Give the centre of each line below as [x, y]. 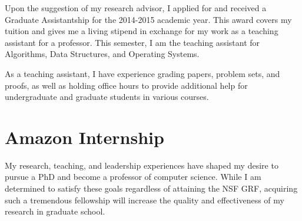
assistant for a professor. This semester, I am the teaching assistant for [132, 42]
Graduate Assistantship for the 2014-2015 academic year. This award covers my [148, 19]
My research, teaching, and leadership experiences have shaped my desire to [142, 165]
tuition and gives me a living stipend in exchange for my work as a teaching [142, 31]
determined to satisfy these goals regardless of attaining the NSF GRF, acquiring [151, 188]
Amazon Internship [84, 137]
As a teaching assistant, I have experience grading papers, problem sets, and [142, 73]
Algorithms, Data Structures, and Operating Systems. [102, 54]
